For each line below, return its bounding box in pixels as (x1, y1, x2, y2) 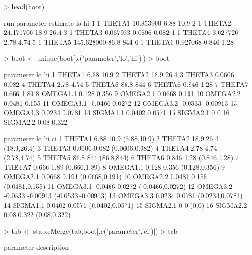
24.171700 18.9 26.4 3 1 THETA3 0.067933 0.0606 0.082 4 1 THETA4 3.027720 (4, 27, 238, 37)
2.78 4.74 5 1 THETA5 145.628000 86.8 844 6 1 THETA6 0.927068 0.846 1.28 (4, 36, 234, 47)
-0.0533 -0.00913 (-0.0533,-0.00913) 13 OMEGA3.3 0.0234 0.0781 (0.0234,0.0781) (4, 190, 243, 201)
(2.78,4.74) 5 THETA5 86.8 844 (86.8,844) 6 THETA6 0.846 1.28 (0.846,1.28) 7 (4, 152, 239, 162)
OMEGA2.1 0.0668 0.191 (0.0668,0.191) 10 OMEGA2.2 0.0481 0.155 (4, 171, 207, 181)
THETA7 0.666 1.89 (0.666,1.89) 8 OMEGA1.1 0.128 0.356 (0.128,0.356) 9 (4, 162, 225, 172)
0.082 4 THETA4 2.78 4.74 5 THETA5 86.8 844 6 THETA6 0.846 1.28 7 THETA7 (4, 79, 248, 89)
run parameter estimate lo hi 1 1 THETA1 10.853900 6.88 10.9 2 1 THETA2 (4, 17, 231, 28)
